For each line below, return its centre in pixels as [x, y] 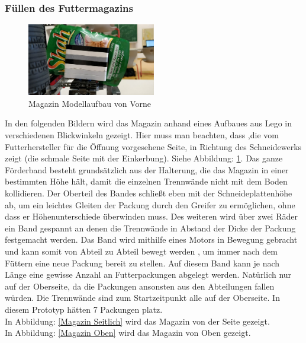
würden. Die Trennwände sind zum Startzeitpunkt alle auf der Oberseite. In [142, 298]
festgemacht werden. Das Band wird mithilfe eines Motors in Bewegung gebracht [151, 239]
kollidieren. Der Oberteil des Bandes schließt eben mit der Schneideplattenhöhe [149, 193]
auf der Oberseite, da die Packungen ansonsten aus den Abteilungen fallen [140, 286]
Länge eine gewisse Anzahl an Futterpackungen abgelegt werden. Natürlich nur [148, 274]
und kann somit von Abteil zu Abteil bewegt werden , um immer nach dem [141, 251]
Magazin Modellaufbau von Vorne [90, 103]
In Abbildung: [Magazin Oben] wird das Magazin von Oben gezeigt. [128, 333]
